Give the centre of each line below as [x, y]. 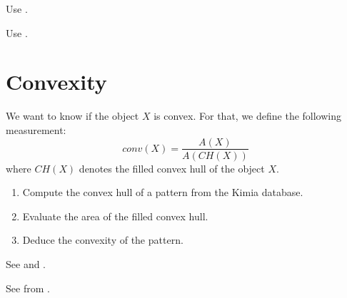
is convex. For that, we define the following [248, 116]
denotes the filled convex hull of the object [172, 168]
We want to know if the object [72, 116]
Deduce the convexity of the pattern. [103, 240]
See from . [28, 288]
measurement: [36, 129]
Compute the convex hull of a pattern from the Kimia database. [163, 192]
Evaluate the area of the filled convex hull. [115, 216]
